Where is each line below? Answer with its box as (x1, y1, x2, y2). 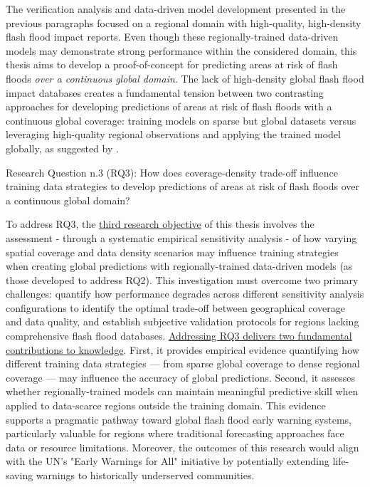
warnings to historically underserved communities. (36, 468, 255, 482)
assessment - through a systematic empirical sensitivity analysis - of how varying (6, 230, 357, 245)
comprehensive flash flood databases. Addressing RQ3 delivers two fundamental (6, 328, 352, 343)
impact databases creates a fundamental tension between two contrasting (6, 85, 324, 100)
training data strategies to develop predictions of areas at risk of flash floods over (6, 179, 359, 194)
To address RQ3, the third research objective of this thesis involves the (6, 216, 314, 231)
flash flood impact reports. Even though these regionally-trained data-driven (6, 29, 339, 44)
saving (6, 468, 33, 482)
